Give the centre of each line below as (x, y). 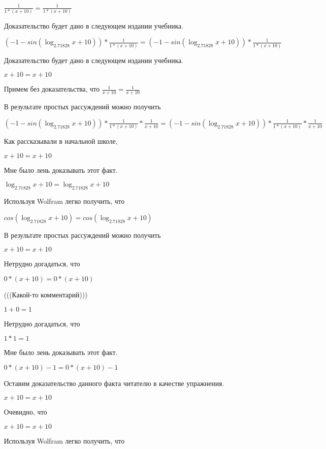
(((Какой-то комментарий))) (46, 295)
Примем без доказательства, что (52, 89)
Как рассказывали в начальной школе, (61, 141)
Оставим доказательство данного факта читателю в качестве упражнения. (114, 383)
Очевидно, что (26, 412)
